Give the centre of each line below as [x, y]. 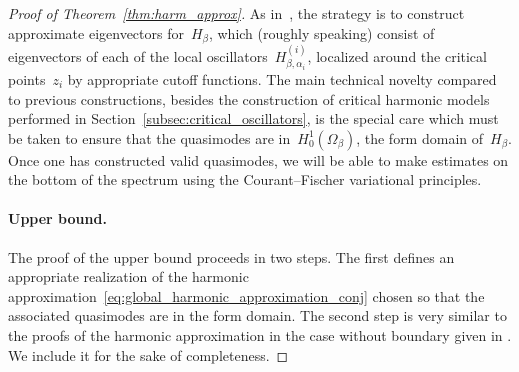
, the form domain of [420, 137]
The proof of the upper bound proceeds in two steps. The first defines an [231, 256]
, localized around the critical [397, 55]
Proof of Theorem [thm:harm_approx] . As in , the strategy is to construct [236, 13]
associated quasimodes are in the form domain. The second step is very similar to [257, 315]
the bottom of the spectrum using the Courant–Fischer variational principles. [245, 179]
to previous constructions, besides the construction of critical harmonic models [249, 98]
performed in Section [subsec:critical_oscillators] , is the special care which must [253, 118]
